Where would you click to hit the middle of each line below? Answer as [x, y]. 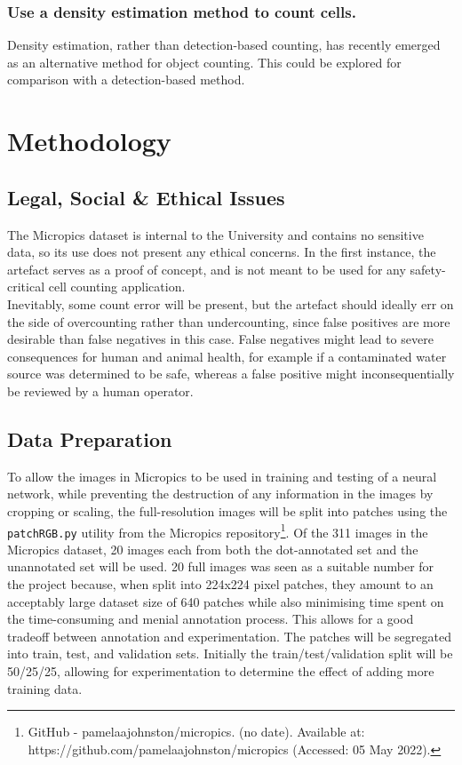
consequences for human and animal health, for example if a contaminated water [227, 356]
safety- [428, 269]
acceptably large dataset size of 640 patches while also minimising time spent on [226, 601]
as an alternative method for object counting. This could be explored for [204, 62]
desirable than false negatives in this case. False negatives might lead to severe [220, 339]
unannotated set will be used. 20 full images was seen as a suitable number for [221, 566]
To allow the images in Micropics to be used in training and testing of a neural [222, 476]
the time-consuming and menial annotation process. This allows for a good [211, 619]
